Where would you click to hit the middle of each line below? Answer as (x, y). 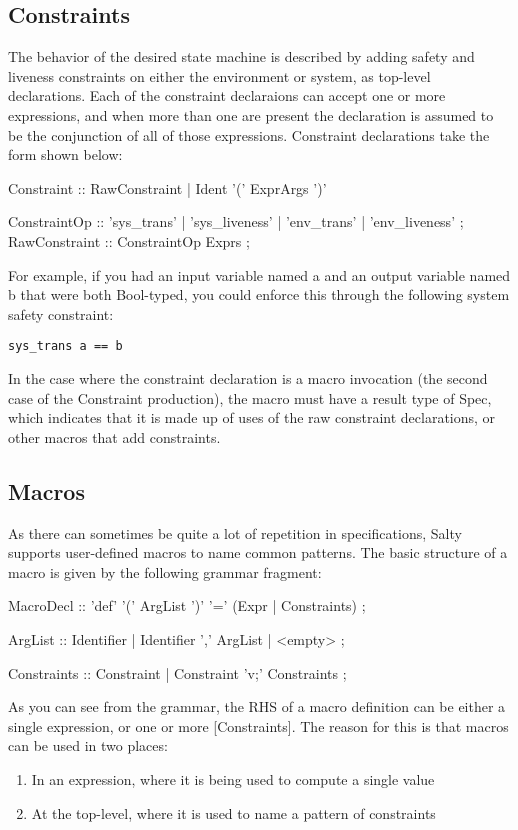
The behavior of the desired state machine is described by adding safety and (241, 56)
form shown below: (65, 154)
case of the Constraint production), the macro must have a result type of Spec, (250, 397)
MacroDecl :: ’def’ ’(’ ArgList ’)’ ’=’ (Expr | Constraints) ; (187, 605)
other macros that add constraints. (114, 436)
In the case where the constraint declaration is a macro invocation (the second (248, 377)
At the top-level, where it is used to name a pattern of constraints (233, 812)
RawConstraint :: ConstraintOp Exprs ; (129, 240)
